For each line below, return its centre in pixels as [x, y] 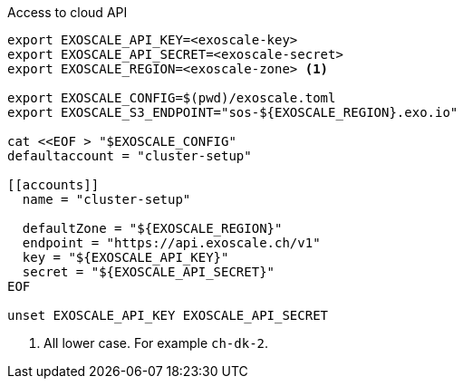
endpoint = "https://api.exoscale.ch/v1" [171, 243]
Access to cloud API [68, 12]
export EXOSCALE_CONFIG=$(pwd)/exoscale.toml [172, 98]
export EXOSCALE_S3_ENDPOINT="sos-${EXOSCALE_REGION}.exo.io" [233, 112]
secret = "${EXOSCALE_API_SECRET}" [149, 272]
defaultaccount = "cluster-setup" [130, 156]
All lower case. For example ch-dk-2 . [156, 343]
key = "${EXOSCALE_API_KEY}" [125, 257]
